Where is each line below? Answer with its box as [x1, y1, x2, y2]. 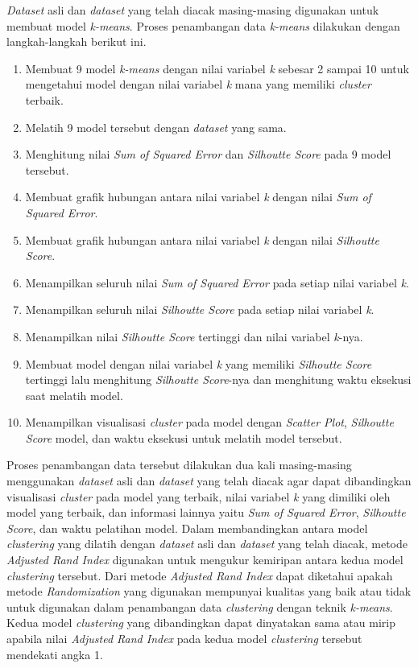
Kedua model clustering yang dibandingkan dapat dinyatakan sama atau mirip [6, 614, 395, 631]
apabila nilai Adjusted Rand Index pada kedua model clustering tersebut [6, 630, 362, 646]
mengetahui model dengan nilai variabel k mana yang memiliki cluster [25, 76, 371, 93]
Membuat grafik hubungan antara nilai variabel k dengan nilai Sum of [25, 188, 371, 205]
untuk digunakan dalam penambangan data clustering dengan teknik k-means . [6, 598, 393, 615]
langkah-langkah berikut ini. [6, 33, 147, 50]
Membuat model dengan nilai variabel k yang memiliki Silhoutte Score [25, 355, 372, 372]
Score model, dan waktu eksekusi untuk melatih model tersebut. [25, 429, 342, 446]
